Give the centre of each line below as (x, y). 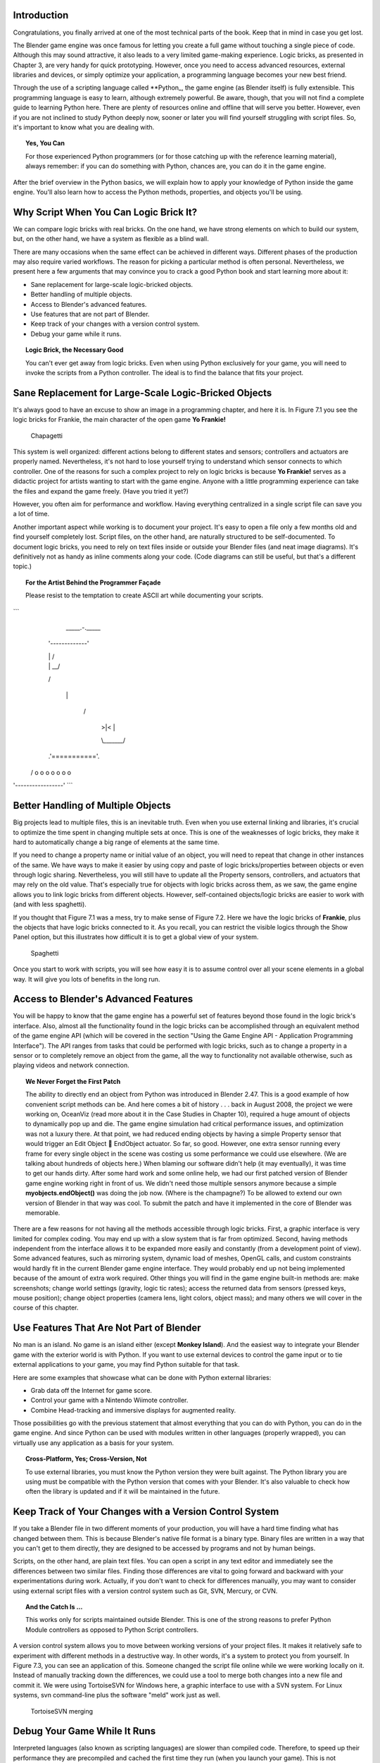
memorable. (43, 1212)
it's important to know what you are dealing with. (84, 128)
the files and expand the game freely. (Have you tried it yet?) (101, 491)
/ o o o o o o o (51, 772)
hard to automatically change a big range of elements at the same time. (116, 842)
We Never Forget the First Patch (73, 1081)
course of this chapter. (46, 1307)
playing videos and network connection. (71, 1066)
